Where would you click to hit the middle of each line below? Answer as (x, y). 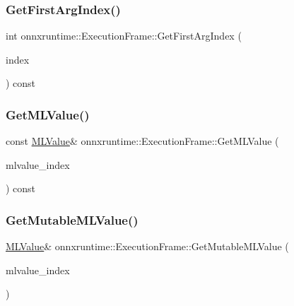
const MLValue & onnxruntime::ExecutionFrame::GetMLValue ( (142, 141)
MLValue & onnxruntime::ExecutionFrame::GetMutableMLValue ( (147, 246)
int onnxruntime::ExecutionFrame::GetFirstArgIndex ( (124, 36)
